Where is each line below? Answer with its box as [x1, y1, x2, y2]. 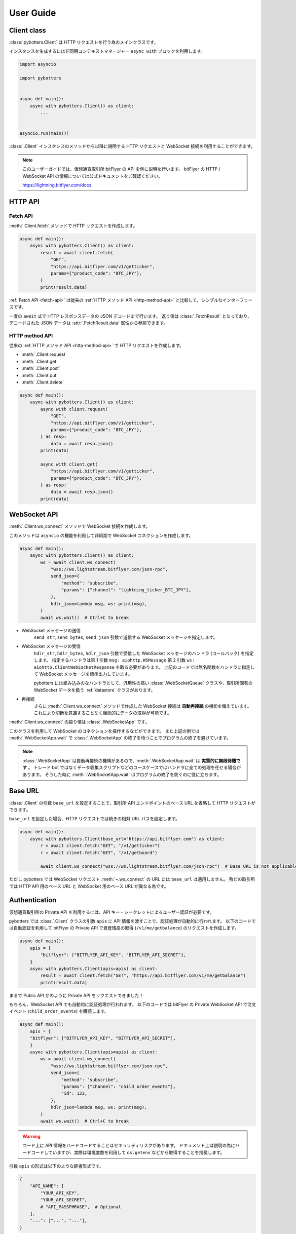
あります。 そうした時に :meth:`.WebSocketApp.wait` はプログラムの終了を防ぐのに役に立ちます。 [22, 771, 222, 777]
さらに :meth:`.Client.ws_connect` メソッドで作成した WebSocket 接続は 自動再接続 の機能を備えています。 [34, 703, 252, 709]
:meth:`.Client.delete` [21, 379, 64, 385]
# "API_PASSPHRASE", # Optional [40, 1204, 121, 1209]
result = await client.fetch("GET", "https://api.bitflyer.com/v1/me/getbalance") [40, 973, 246, 978]
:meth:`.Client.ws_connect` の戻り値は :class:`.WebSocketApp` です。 [9, 719, 150, 725]
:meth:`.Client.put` [21, 372, 58, 378]
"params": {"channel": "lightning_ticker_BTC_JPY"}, [61, 587, 191, 593]
